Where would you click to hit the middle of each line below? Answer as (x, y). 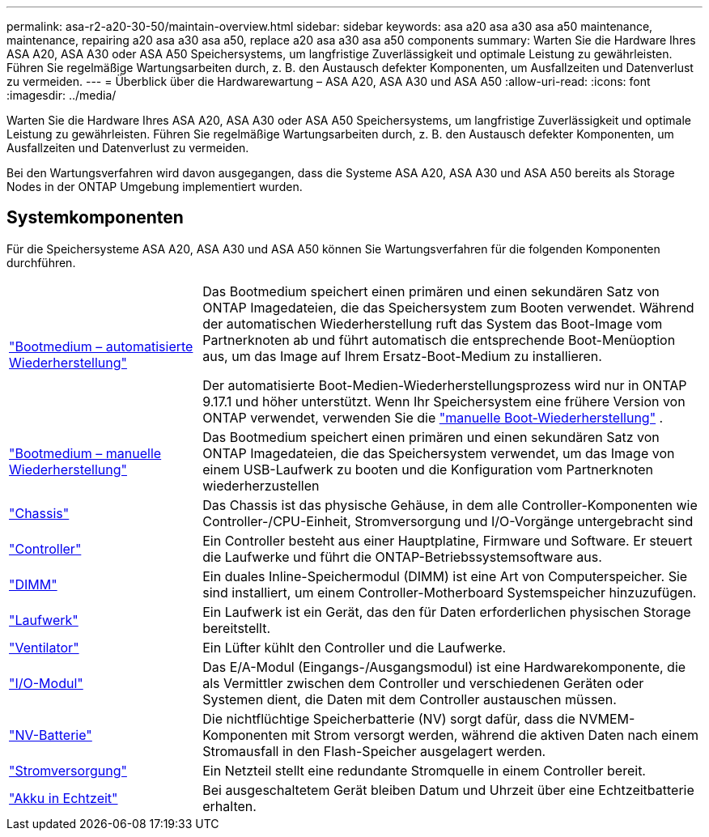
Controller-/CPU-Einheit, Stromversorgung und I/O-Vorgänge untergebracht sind (448, 521)
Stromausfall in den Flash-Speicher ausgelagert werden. (374, 751)
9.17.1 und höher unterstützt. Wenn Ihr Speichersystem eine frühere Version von (444, 401)
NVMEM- (607, 718)
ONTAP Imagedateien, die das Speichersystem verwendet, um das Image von (439, 453)
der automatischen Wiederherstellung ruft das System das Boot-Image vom (433, 323)
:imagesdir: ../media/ (62, 95)
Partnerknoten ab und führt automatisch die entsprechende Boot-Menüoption (439, 340)
